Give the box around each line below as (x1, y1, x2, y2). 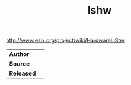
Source (9, 60, 30, 68)
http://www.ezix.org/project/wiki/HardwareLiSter (6, 37, 126, 44)
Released (9, 69, 36, 77)
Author (9, 50, 30, 58)
